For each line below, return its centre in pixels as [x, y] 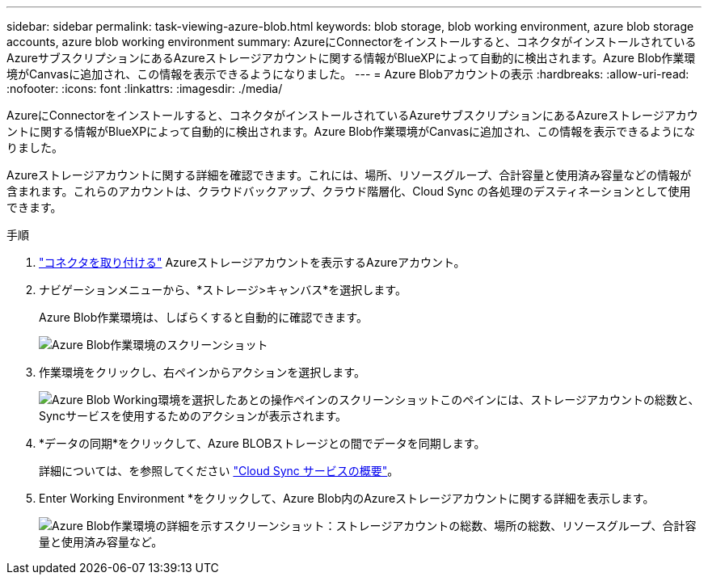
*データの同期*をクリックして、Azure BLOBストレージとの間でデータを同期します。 [262, 443]
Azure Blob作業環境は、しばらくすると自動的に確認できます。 [203, 317]
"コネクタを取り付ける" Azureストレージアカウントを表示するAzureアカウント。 [252, 262]
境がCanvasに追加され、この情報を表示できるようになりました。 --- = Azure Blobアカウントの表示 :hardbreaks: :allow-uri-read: [348, 74]
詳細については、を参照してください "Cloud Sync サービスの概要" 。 [219, 471]
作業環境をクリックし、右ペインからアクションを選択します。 [202, 372]
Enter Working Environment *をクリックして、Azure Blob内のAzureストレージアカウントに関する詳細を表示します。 [347, 498]
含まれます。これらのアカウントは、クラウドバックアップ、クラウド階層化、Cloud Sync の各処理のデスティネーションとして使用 [349, 191]
